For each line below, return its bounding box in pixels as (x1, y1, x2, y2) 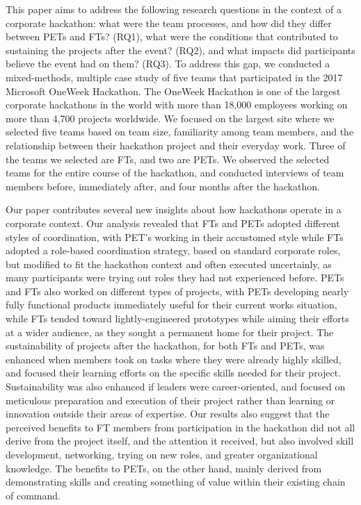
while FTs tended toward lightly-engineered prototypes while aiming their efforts (6, 311, 349, 326)
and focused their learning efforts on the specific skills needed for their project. (6, 365, 342, 380)
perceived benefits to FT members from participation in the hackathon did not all (6, 420, 355, 434)
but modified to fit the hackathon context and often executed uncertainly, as (6, 256, 332, 271)
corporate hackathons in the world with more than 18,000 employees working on (6, 97, 348, 112)
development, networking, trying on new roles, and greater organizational (6, 447, 318, 461)
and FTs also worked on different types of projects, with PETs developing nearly (6, 283, 349, 298)
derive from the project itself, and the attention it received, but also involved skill (6, 433, 354, 448)
